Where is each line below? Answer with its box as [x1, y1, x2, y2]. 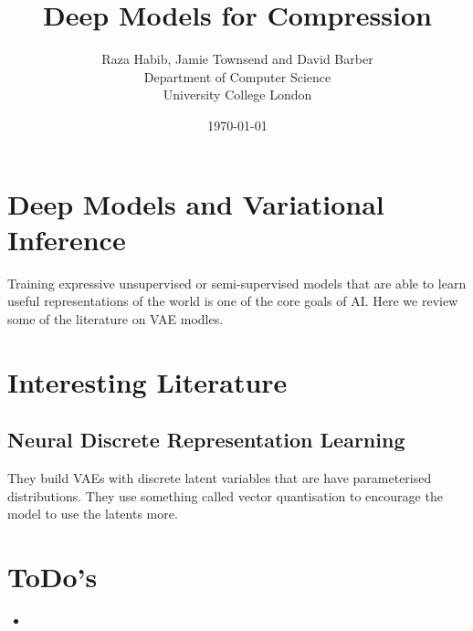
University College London [163, 85, 312, 104]
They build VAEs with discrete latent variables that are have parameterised [7, 468, 432, 487]
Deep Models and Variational [7, 184, 384, 222]
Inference [7, 220, 126, 258]
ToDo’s [7, 557, 98, 594]
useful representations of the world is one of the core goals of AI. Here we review [7, 291, 458, 310]
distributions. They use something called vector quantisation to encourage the [7, 486, 443, 505]
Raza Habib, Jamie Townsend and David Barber [101, 49, 373, 68]
